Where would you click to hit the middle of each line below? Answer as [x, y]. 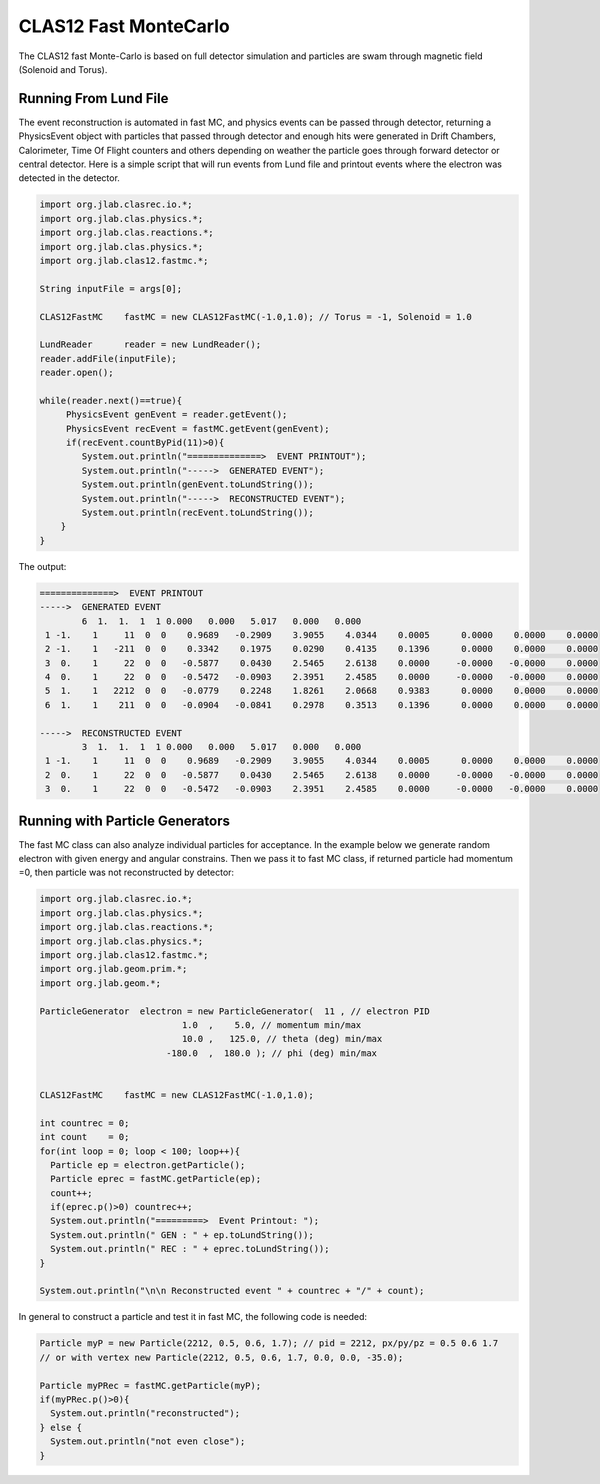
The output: [42, 566]
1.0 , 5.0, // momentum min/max [271, 1024]
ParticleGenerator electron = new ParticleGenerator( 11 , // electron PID [234, 1011]
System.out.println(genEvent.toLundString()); [197, 484]
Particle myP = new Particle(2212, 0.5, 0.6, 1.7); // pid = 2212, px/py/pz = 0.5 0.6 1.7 [269, 1343]
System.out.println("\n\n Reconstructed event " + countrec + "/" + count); [232, 1291]
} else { [61, 1427]
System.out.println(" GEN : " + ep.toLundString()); [182, 1234]
